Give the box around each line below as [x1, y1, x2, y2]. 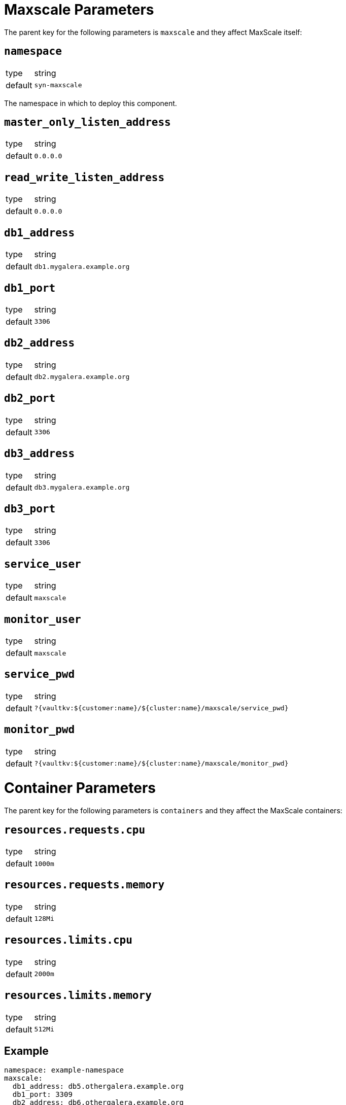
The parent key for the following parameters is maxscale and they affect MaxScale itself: [4, 27, 302, 37]
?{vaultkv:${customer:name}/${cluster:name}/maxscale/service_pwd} [34, 704, 289, 712]
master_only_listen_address [4, 116, 171, 129]
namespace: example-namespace [4, 1066, 124, 1075]
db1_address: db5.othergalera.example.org [12, 1082, 184, 1091]
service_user [4, 558, 81, 570]
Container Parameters [4, 779, 156, 797]
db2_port [4, 392, 56, 405]
